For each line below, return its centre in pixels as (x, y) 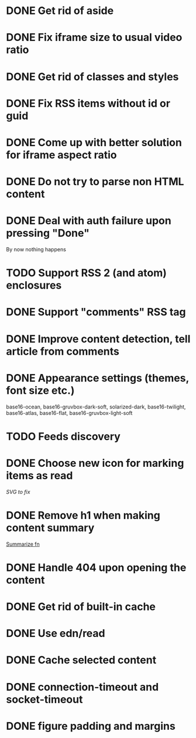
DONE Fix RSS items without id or (88, 103)
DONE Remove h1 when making (83, 515)
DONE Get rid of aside (60, 11)
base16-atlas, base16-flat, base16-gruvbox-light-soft (69, 413)
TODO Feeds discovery (63, 436)
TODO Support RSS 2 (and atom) (86, 273)
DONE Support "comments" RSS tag (96, 312)
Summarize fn (23, 544)
